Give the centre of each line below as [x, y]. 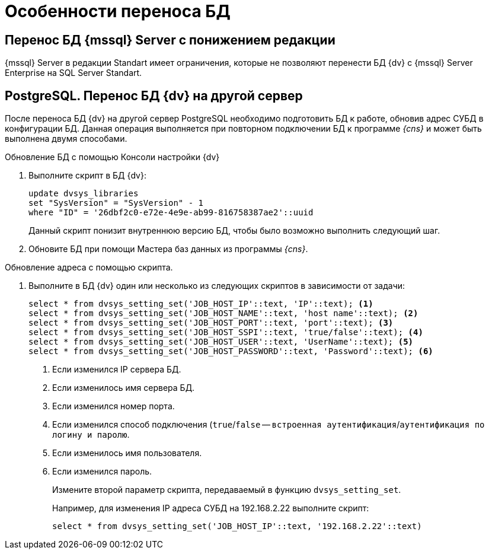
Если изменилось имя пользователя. [127, 453]
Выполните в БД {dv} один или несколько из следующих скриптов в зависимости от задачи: [217, 286]
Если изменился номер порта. [114, 406]
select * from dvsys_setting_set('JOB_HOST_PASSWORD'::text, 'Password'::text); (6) [231, 351]
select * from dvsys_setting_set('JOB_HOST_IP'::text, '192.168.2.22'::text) [237, 526]
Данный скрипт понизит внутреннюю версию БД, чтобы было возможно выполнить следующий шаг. [234, 231]
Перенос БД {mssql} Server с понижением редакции [170, 40]
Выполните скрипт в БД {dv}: [87, 176]
